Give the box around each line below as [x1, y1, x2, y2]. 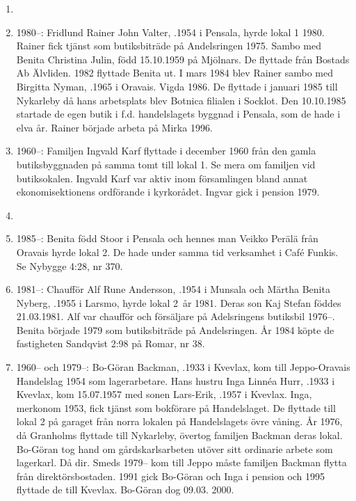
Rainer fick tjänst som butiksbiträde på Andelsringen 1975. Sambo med [16, 38, 321, 53]
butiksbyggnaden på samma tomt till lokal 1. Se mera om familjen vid [16, 157, 316, 171]
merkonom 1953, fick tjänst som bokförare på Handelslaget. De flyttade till [16, 400, 336, 415]
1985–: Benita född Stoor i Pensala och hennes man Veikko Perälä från [16, 231, 318, 246]
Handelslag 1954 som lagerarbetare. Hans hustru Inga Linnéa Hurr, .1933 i [16, 373, 335, 388]
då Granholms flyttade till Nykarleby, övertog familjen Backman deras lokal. [16, 428, 343, 443]
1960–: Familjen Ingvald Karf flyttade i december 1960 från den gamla [16, 143, 316, 158]
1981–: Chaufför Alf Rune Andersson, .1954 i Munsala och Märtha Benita [16, 282, 330, 296]
